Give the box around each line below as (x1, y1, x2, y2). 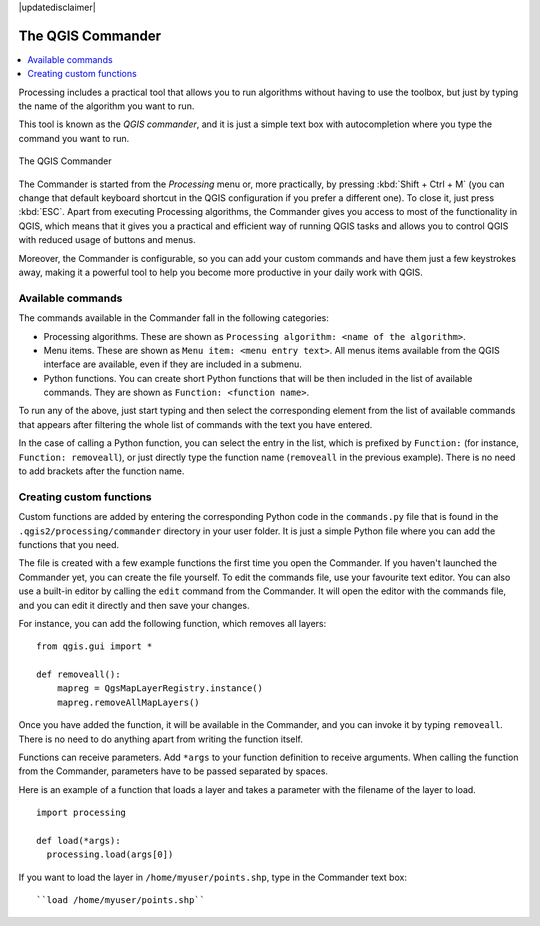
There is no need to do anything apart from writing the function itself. (18, 733, 304, 745)
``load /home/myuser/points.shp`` (36, 895, 205, 906)
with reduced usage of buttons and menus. (18, 234, 197, 246)
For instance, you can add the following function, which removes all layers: (18, 617, 327, 629)
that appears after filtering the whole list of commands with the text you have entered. (18, 418, 373, 430)
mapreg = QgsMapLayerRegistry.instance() (56, 683, 264, 694)
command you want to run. (18, 132, 130, 144)
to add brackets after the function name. (18, 465, 185, 477)
